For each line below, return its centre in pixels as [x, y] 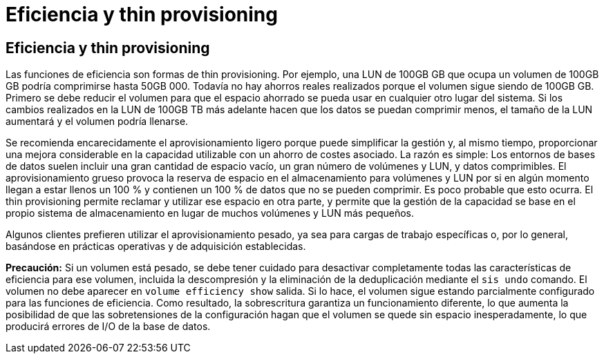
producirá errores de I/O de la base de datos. [108, 327]
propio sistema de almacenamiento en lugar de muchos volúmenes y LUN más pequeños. [210, 213]
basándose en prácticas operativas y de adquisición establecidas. [156, 246]
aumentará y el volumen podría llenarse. [97, 122]
